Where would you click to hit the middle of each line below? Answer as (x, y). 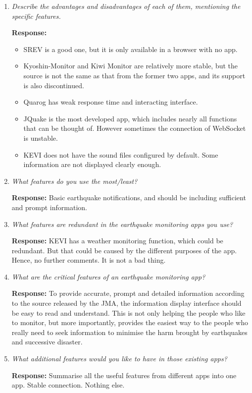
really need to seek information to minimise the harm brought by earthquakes (129, 332)
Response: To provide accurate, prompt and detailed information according (128, 293)
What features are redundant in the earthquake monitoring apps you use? (122, 224)
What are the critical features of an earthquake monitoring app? (108, 276)
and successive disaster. (47, 342)
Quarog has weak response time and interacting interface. (111, 102)
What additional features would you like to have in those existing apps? (119, 359)
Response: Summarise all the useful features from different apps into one (124, 375)
